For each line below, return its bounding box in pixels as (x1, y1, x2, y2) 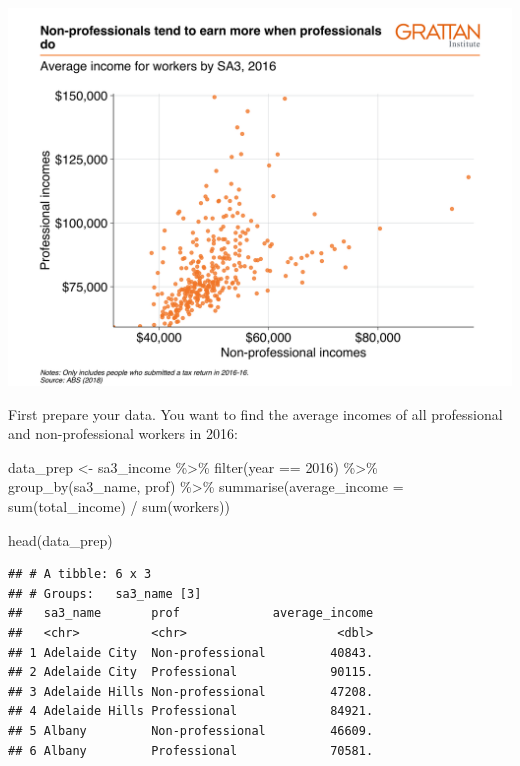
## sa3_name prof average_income (8, 606, 374, 621)
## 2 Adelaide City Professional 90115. (8, 665, 374, 680)
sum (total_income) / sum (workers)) (8, 495, 230, 516)
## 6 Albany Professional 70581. (8, 743, 374, 758)
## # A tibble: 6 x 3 (8, 567, 152, 582)
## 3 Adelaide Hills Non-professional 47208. (8, 684, 374, 699)
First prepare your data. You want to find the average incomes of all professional (8, 403, 503, 424)
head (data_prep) (8, 529, 113, 550)
